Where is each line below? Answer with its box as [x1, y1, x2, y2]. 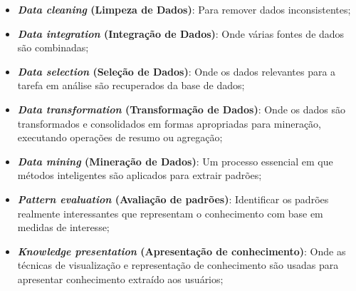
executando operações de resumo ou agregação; [17, 130, 223, 145]
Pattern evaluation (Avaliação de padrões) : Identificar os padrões [17, 191, 329, 206]
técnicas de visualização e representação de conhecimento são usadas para [17, 257, 339, 272]
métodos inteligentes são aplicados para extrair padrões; [17, 168, 262, 183]
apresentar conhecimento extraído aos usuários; [17, 271, 224, 286]
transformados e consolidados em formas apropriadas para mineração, [17, 116, 321, 131]
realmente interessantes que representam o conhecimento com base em [17, 205, 323, 220]
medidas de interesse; [17, 220, 110, 235]
